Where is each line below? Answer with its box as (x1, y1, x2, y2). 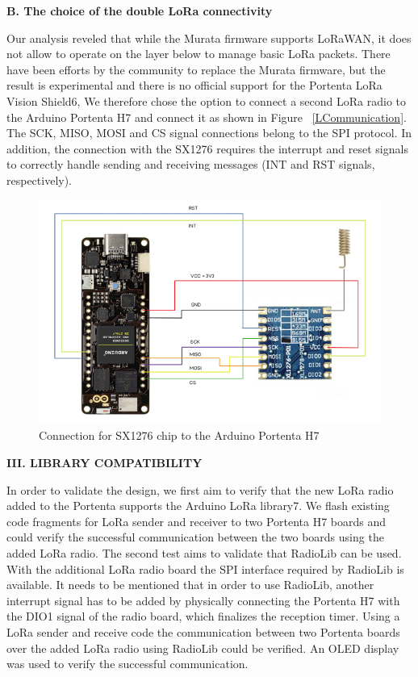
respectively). (6, 171, 73, 188)
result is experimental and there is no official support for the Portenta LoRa (6, 77, 382, 94)
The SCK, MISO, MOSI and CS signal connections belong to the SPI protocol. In (6, 124, 412, 141)
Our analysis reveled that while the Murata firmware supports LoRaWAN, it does (6, 29, 412, 46)
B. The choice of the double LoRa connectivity (6, 2, 273, 19)
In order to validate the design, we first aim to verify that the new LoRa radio (6, 481, 394, 498)
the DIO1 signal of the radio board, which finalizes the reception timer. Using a (6, 608, 400, 625)
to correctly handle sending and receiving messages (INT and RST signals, (6, 156, 375, 173)
